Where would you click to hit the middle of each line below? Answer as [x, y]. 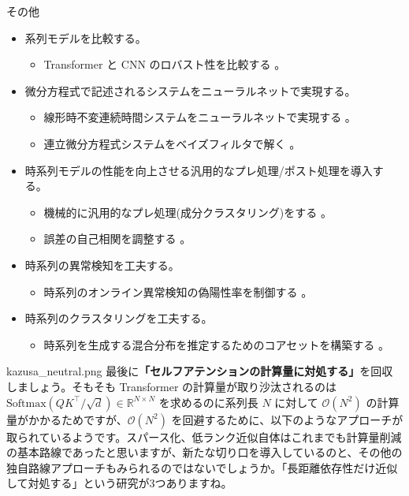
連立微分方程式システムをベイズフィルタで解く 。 [172, 143]
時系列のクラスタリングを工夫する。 [119, 318]
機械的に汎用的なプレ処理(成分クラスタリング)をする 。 [188, 212]
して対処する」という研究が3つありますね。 [119, 483]
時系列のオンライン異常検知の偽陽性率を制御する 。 [178, 291]
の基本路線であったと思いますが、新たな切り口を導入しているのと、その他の [204, 452]
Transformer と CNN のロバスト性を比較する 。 [165, 64]
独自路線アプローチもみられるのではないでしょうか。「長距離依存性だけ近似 [202, 467]
